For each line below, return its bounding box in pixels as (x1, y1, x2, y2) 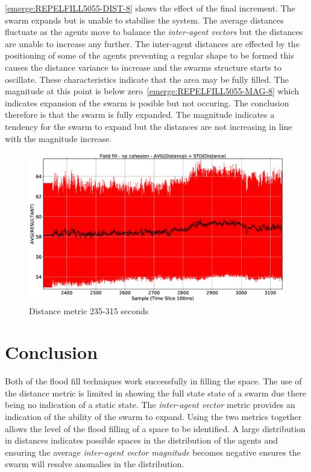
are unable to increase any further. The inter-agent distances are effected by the (5, 37, 300, 50)
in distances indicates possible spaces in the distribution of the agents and (5, 434, 278, 447)
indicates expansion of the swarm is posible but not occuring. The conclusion (5, 96, 289, 109)
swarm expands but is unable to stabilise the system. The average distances (5, 13, 284, 26)
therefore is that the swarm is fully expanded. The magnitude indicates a (5, 108, 275, 121)
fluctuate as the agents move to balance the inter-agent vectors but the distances (5, 25, 303, 38)
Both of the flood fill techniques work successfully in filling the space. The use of (5, 375, 302, 387)
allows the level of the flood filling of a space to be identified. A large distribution (5, 422, 306, 435)
